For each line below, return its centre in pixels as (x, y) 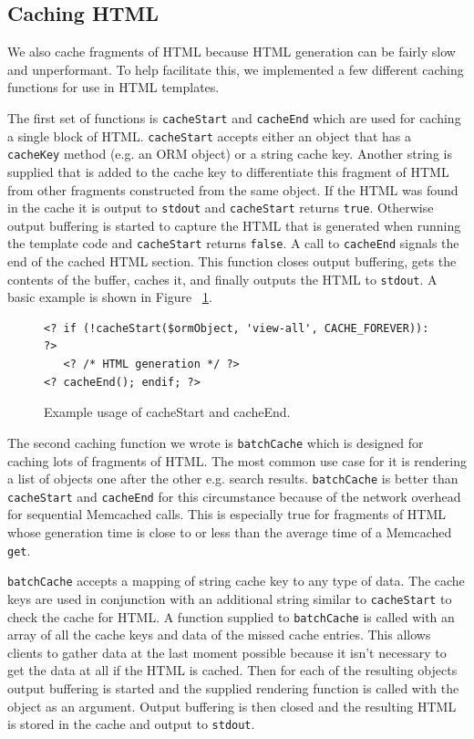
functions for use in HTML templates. (113, 87)
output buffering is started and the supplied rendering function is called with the (233, 688)
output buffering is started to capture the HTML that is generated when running (234, 225)
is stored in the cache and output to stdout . (131, 724)
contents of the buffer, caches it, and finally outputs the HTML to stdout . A (222, 279)
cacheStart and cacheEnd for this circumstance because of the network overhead (234, 496)
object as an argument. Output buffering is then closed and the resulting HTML (232, 706)
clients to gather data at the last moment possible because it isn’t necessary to (227, 652)
